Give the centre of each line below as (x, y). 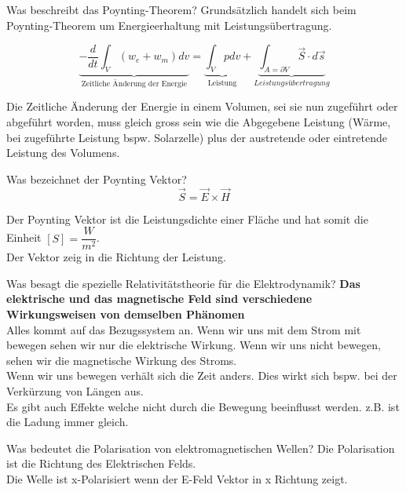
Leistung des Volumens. (63, 153)
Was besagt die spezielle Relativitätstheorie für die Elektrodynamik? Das (183, 283)
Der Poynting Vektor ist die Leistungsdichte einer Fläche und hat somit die (187, 219)
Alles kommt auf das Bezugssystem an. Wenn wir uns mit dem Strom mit (184, 329)
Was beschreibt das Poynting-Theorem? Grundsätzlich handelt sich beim (181, 9)
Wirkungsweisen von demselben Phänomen (126, 314)
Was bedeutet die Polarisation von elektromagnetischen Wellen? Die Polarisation (201, 448)
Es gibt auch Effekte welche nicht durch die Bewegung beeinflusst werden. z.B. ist (203, 406)
